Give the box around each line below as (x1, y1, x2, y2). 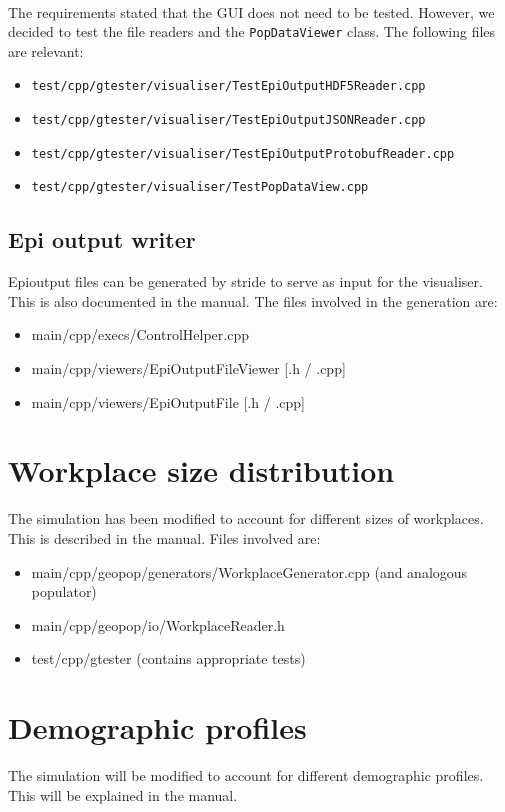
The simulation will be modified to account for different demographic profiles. (8, 765, 484, 786)
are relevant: (8, 40, 84, 61)
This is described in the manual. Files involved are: (8, 527, 321, 548)
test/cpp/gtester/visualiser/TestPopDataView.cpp (31, 180, 369, 195)
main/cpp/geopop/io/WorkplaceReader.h (31, 614, 285, 635)
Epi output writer (8, 224, 196, 255)
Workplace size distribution (8, 450, 395, 491)
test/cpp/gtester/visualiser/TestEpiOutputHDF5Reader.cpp (31, 79, 426, 94)
